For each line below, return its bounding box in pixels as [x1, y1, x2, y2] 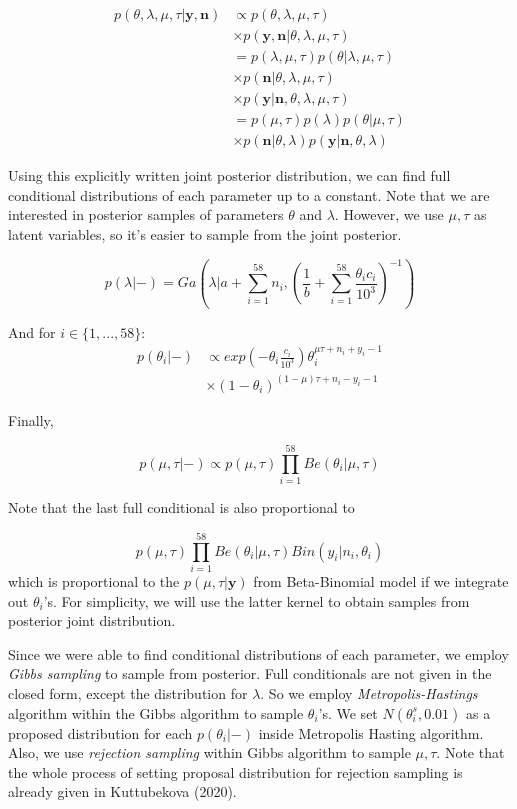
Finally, [8, 409, 54, 430]
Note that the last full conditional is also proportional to [8, 497, 355, 518]
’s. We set [318, 702, 378, 723]
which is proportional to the [8, 570, 180, 591]
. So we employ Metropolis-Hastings [260, 682, 478, 703]
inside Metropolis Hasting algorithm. [258, 722, 484, 743]
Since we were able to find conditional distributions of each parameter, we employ [8, 643, 509, 664]
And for [8, 321, 56, 342]
